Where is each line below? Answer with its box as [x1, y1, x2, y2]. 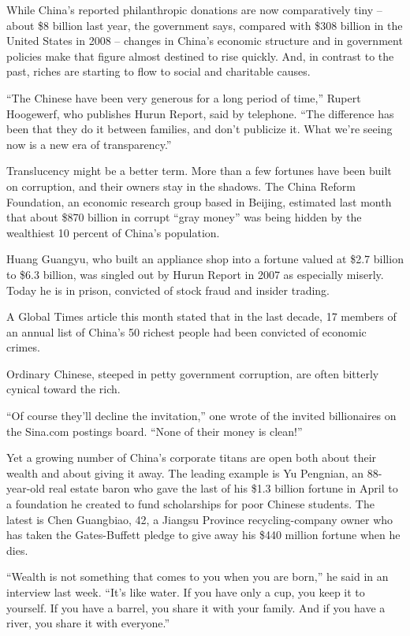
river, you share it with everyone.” [6, 615, 170, 631]
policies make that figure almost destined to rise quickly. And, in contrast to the [6, 47, 394, 64]
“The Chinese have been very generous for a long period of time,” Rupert [6, 89, 361, 106]
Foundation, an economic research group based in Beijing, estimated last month [6, 193, 392, 210]
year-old [6, 480, 46, 497]
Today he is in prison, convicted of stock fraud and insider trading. [6, 281, 330, 298]
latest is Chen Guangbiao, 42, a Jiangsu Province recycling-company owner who [6, 511, 393, 527]
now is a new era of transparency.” [6, 136, 172, 152]
